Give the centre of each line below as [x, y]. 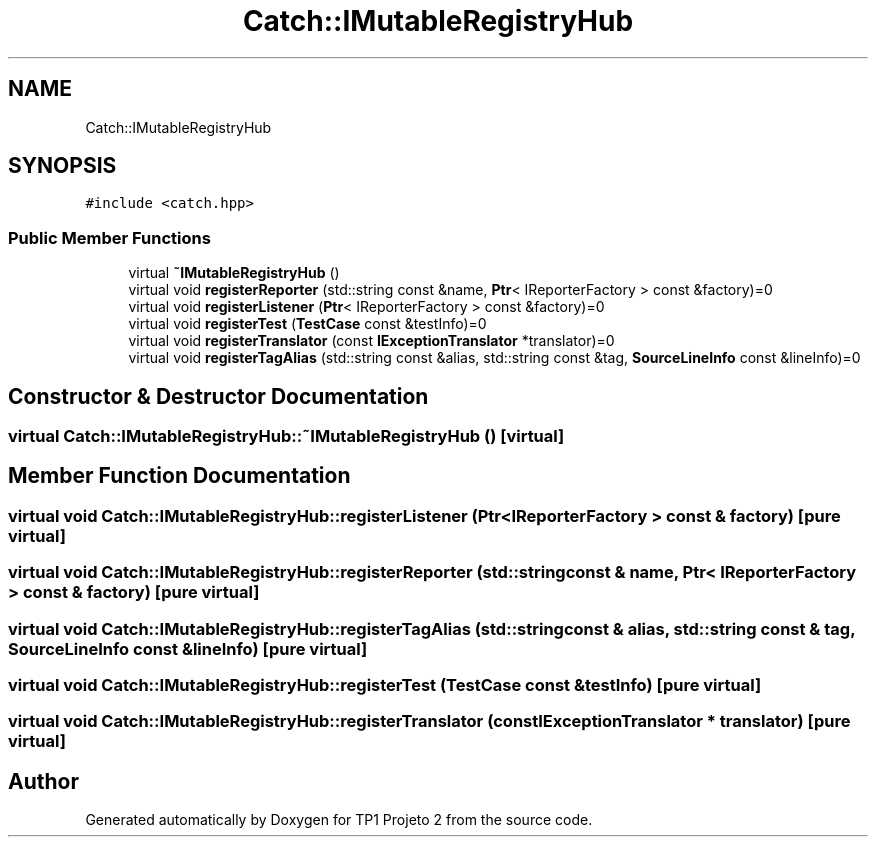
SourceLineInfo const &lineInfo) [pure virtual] [188, 648]
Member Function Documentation [179, 476]
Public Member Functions [109, 237]
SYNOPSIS [62, 166]
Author [43, 781]
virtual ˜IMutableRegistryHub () [234, 273]
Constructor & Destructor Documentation [218, 396]
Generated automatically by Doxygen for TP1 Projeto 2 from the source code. [339, 820]
